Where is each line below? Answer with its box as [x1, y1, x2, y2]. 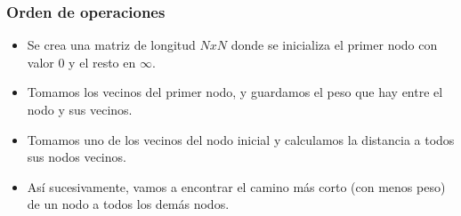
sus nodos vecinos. [27, 148, 126, 166]
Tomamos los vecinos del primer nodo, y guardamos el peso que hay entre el [27, 83, 443, 101]
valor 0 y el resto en [27, 52, 136, 71]
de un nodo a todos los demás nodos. [27, 195, 230, 213]
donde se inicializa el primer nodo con [230, 36, 438, 54]
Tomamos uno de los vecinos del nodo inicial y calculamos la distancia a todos [27, 130, 455, 148]
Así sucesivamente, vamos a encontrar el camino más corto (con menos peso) [27, 177, 446, 196]
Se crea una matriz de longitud [27, 36, 196, 54]
